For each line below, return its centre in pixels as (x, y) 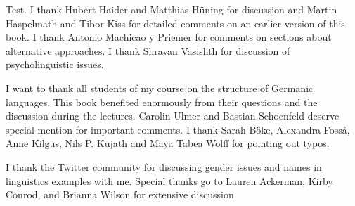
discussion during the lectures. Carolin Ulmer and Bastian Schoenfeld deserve (173, 116)
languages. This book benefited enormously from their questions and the (162, 102)
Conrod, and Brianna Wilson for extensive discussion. (121, 194)
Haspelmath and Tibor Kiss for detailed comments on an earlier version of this (175, 23)
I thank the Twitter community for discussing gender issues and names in (164, 166)
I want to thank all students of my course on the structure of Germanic (160, 88)
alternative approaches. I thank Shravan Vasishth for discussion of (148, 50)
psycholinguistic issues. (55, 64)
